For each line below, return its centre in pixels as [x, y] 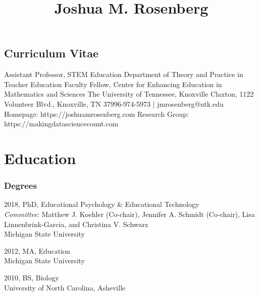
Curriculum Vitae [51, 53]
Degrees [20, 186]
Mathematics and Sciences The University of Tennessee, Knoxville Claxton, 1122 [129, 94]
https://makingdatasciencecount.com [61, 124]
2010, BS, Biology [32, 277]
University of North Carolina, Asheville [65, 287]
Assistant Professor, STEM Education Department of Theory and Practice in [124, 74]
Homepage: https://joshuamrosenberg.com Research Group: [96, 114]
